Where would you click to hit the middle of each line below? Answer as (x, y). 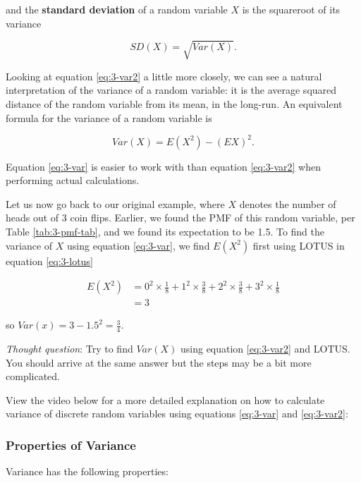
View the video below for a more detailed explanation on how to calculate (165, 399)
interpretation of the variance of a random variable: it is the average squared (171, 90)
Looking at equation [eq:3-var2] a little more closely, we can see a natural (164, 76)
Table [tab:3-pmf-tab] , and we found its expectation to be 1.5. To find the (165, 231)
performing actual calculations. (73, 180)
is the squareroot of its (291, 9)
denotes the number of (288, 203)
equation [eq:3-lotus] (49, 261)
